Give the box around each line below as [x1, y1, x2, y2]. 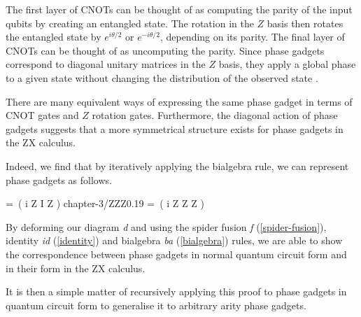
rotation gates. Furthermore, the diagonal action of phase [92, 108, 338, 122]
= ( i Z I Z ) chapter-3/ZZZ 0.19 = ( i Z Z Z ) [6, 196, 204, 211]
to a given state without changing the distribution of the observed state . [6, 70, 318, 85]
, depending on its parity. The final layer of [160, 29, 345, 44]
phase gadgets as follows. [6, 172, 112, 187]
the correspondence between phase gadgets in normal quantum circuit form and [6, 246, 347, 261]
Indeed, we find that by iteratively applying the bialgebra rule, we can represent [6, 158, 349, 173]
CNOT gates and [6, 108, 79, 122]
